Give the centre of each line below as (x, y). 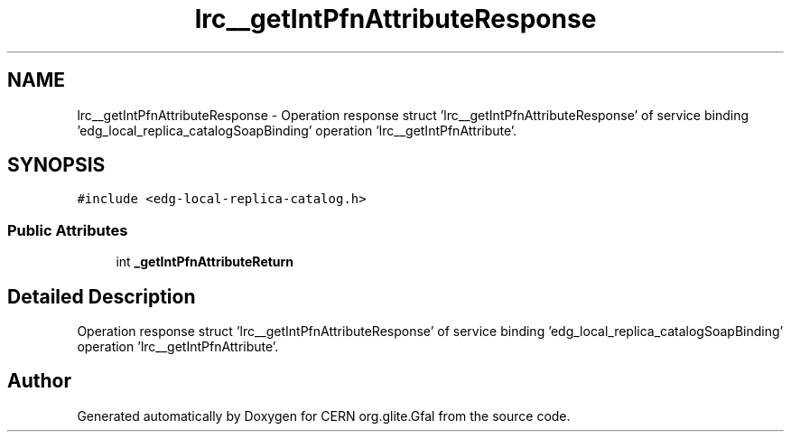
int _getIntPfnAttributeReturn (205, 262)
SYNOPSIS (56, 165)
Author (39, 381)
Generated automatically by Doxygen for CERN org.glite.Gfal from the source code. (324, 416)
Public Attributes (68, 230)
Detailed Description (102, 296)
